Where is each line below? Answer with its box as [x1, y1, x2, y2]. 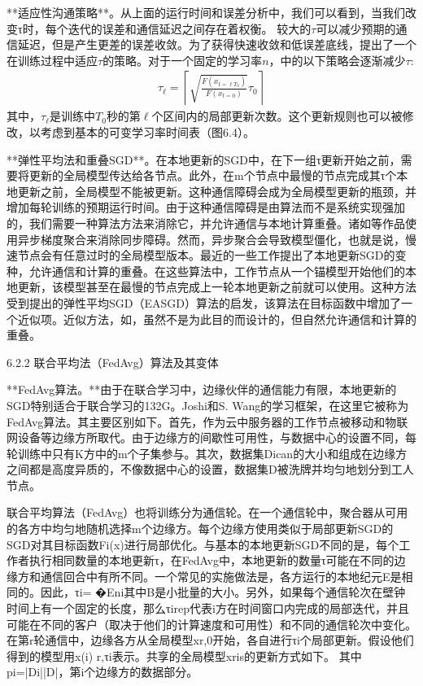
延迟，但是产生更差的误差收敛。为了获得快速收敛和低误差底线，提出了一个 [17, 36, 416, 53]
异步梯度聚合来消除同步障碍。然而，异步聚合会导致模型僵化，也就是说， [17, 230, 405, 247]
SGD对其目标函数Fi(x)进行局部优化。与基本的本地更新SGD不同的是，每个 [7, 535, 399, 553]
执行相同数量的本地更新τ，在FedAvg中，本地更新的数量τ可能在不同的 [28, 552, 395, 569]
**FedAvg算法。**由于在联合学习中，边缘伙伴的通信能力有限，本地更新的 [7, 381, 397, 398]
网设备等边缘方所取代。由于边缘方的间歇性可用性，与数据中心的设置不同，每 [7, 429, 416, 446]
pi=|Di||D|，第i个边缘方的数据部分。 [7, 663, 198, 680]
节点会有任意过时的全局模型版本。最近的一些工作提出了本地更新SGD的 [17, 247, 395, 264]
